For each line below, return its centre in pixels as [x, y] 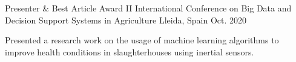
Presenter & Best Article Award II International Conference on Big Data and [148, 8]
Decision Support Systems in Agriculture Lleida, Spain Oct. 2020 [126, 20]
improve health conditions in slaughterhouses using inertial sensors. [130, 51]
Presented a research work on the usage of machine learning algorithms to [142, 40]
